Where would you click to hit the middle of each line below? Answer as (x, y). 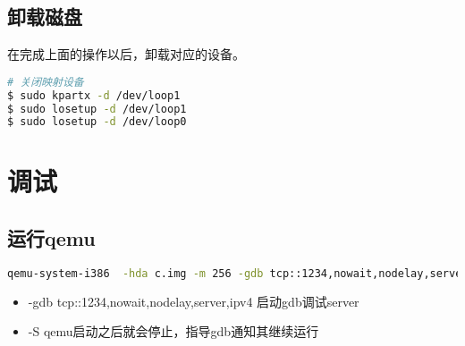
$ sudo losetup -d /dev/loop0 (97, 122)
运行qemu (51, 238)
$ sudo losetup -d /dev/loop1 (97, 109)
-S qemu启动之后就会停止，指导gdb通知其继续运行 (173, 331)
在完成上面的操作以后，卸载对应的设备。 (126, 54)
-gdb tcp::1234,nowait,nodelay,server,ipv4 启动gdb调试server (194, 301)
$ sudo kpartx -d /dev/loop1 (94, 95)
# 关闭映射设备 (46, 82)
